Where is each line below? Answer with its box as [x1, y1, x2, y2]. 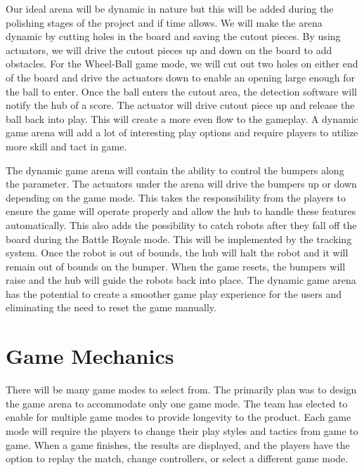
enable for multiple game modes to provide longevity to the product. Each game [6, 410, 351, 424]
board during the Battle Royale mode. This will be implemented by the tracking [6, 231, 352, 246]
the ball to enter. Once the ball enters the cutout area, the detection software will [6, 84, 357, 98]
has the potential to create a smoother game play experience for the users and [6, 286, 342, 301]
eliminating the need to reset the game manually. [6, 300, 216, 315]
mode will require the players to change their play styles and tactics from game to [6, 423, 358, 438]
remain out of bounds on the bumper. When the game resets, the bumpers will [6, 259, 346, 273]
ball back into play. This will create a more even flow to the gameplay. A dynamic [6, 111, 358, 126]
